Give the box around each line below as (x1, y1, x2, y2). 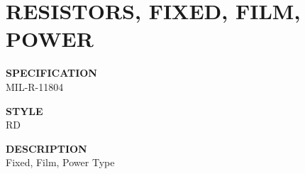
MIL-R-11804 (6, 79, 64, 94)
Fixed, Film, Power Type (6, 155, 115, 170)
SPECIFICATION (6, 65, 97, 80)
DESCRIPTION (6, 141, 87, 156)
